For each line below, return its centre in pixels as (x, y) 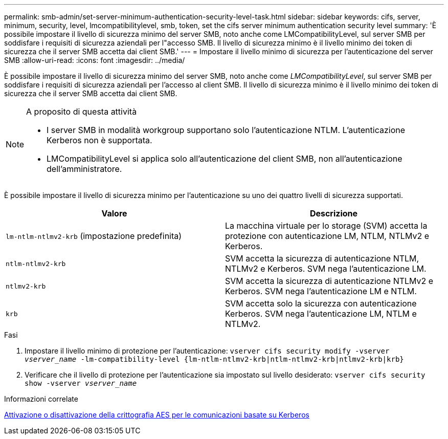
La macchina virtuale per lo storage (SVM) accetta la (326, 226)
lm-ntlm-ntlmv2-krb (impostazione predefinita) (94, 236)
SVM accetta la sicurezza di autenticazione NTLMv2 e (329, 281)
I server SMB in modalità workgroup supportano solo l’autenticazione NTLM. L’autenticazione (226, 130)
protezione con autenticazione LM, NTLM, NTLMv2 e (327, 236)
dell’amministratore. (84, 169)
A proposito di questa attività (82, 112)
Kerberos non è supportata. (99, 140)
